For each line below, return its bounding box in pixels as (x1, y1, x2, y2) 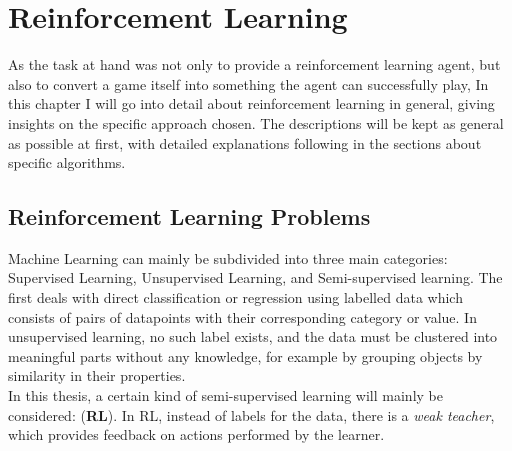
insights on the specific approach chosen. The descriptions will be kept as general (8, 112, 504, 133)
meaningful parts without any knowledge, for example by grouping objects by (8, 345, 483, 366)
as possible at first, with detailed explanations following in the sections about (8, 132, 482, 153)
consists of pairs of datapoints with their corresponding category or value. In (8, 306, 477, 327)
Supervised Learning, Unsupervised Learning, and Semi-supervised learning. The (8, 267, 503, 288)
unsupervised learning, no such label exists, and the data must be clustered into (8, 326, 498, 347)
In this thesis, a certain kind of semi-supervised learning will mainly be (8, 385, 443, 406)
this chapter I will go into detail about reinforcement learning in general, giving (8, 93, 495, 114)
